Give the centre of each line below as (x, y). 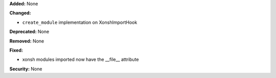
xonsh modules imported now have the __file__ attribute (80, 60)
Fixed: (16, 50)
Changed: (20, 13)
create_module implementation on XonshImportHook (80, 22)
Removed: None (27, 41)
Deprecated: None (29, 32)
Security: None (26, 69)
